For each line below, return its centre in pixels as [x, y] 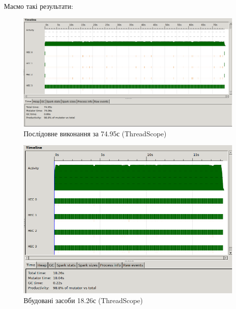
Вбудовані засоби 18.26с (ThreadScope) [83, 300]
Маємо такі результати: [39, 6]
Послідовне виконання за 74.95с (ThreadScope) [95, 133]
